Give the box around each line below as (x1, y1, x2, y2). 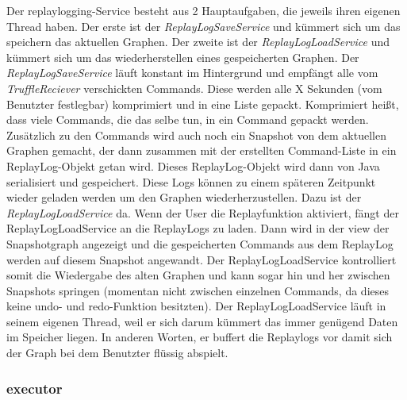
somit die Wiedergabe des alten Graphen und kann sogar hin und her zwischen (6, 267, 390, 283)
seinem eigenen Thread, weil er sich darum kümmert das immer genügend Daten (6, 313, 398, 329)
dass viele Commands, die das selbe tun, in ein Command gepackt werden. (6, 111, 369, 128)
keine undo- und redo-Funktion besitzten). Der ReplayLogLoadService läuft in (6, 298, 386, 314)
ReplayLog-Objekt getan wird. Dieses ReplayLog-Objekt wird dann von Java (6, 157, 380, 174)
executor (6, 378, 63, 398)
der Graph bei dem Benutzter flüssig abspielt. (6, 344, 228, 361)
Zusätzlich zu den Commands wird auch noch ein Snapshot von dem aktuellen (6, 126, 386, 143)
